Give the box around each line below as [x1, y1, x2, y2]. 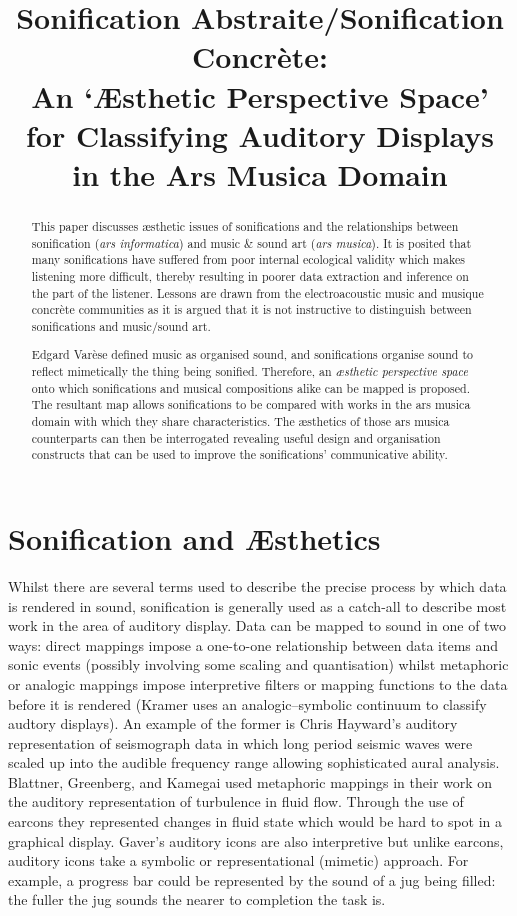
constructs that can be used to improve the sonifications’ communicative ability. [31, 446, 448, 463]
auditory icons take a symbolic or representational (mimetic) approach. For [8, 850, 469, 871]
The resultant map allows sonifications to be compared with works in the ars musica [31, 396, 471, 413]
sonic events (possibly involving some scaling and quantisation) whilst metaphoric [8, 654, 509, 675]
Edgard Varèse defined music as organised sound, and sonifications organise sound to [31, 346, 473, 363]
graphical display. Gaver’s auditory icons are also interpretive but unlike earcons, [8, 830, 504, 851]
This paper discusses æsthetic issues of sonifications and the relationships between [31, 217, 459, 234]
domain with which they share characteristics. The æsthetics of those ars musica [31, 413, 450, 430]
